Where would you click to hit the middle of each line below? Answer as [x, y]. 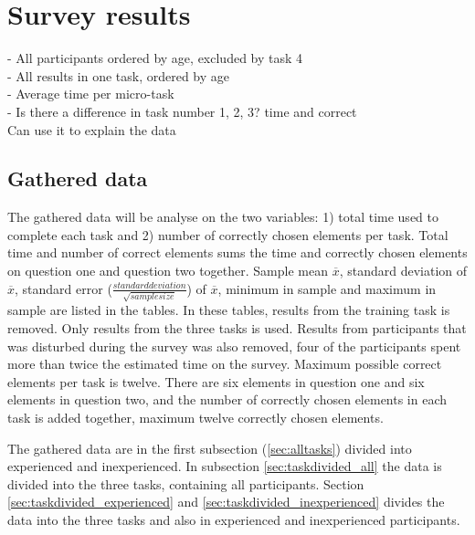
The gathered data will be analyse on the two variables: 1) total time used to [223, 217]
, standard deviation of [403, 271]
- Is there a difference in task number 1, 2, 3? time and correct [182, 111]
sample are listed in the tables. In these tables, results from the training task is [229, 310]
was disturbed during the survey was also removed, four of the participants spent [234, 346]
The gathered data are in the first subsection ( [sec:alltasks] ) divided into [210, 448]
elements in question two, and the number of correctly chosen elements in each [227, 399]
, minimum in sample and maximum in [327, 288]
